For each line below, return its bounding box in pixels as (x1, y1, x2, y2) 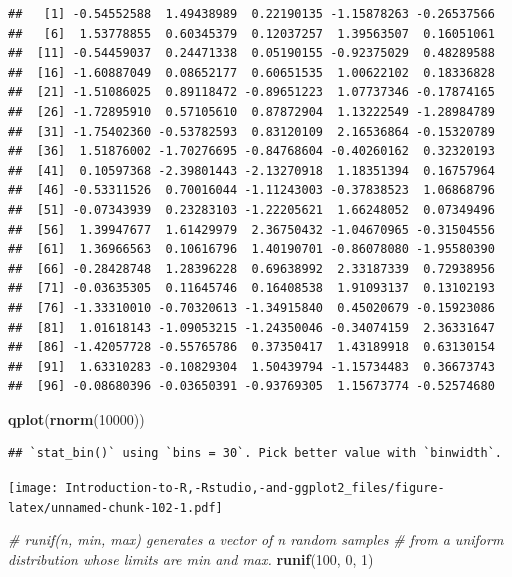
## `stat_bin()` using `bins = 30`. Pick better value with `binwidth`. (8, 446, 502, 461)
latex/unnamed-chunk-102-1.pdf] (8, 500, 223, 515)
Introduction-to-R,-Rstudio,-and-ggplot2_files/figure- (65, 481, 445, 496)
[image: (8, 481, 59, 496)
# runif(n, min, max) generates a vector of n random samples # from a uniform (8, 529, 504, 550)
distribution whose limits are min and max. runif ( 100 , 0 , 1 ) (8, 548, 374, 569)
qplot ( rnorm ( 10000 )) (8, 408, 145, 429)
